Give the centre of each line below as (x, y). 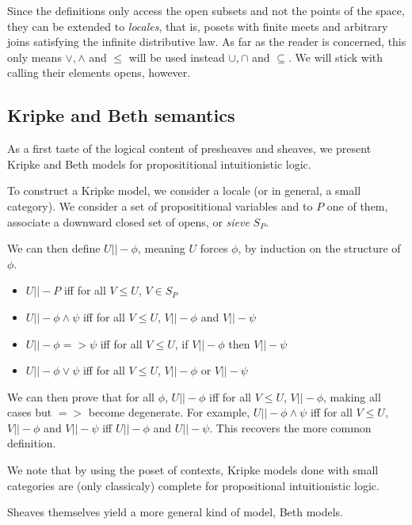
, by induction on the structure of (319, 248)
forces (214, 248)
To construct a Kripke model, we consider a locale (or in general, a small (184, 190)
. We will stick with (336, 57)
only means (34, 57)
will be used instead (177, 57)
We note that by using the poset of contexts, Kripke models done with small (193, 470)
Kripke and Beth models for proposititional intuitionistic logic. (159, 164)
